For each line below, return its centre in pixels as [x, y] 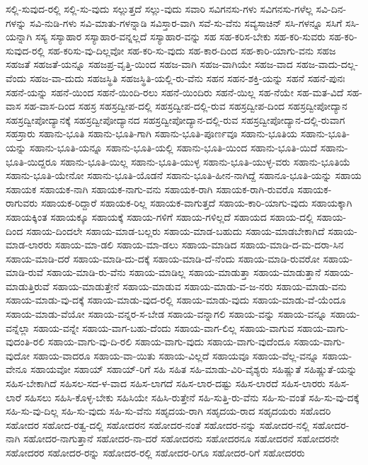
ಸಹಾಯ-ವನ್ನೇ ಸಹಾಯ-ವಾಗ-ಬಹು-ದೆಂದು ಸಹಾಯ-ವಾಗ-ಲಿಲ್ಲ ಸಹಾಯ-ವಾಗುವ [164, 327]
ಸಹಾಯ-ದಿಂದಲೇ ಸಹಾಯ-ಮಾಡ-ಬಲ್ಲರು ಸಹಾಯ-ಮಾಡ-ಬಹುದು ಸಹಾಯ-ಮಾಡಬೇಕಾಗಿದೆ [175, 230]
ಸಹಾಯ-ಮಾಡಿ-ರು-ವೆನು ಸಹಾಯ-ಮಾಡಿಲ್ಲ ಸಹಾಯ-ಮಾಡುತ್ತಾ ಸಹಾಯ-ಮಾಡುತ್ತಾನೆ [184, 272]
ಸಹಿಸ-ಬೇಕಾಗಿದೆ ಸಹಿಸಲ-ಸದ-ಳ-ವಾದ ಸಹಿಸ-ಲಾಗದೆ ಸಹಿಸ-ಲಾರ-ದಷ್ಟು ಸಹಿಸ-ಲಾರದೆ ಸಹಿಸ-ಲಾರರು [166, 383]
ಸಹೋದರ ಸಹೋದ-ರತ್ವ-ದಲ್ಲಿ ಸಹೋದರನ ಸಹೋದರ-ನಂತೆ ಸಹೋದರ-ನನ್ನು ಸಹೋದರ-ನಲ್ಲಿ [157, 424]
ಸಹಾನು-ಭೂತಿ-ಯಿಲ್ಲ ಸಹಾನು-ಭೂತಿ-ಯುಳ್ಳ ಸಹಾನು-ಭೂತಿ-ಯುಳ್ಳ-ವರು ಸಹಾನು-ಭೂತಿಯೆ [205, 161]
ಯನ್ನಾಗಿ [19, 36]
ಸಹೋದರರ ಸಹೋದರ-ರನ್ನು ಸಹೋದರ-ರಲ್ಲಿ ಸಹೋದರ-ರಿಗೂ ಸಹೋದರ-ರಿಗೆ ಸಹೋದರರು [155, 452]
